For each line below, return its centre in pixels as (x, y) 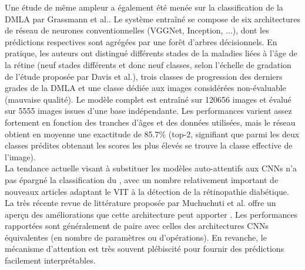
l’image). (20, 156)
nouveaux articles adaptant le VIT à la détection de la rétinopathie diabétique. (147, 191)
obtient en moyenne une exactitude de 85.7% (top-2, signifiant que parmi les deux (152, 134)
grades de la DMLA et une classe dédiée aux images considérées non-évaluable (145, 88)
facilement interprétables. (50, 260)
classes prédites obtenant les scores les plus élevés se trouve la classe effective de (149, 145)
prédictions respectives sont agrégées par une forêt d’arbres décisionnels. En (141, 41)
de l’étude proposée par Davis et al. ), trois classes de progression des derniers (144, 76)
